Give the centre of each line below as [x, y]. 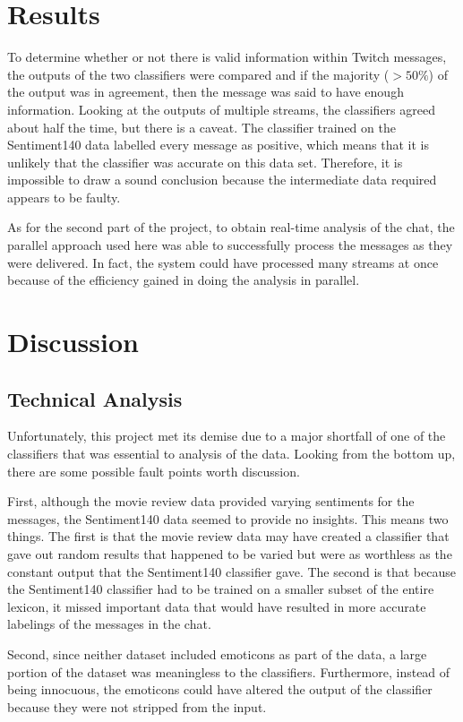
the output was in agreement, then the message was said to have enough [206, 92]
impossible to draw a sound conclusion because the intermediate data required [222, 180]
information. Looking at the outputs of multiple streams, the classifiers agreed [221, 109]
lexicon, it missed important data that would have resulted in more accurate [217, 606]
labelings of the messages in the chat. [109, 624]
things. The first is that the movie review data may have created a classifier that [228, 536]
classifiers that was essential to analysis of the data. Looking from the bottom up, [231, 454]
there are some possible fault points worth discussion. [154, 471]
